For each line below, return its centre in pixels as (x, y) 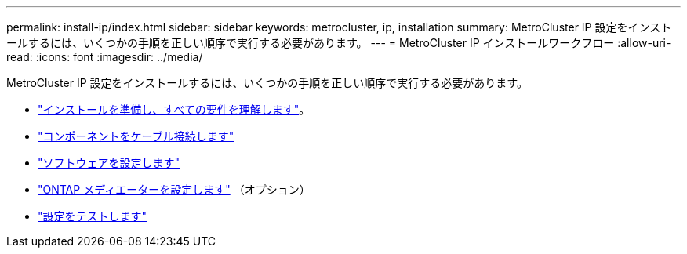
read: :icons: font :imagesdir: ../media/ (105, 57)
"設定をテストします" (93, 216)
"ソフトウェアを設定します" (109, 163)
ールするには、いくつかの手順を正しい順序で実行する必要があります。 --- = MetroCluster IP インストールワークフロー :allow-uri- (339, 43)
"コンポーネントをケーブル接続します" (136, 136)
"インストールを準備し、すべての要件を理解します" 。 (174, 109)
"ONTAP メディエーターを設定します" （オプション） (174, 189)
